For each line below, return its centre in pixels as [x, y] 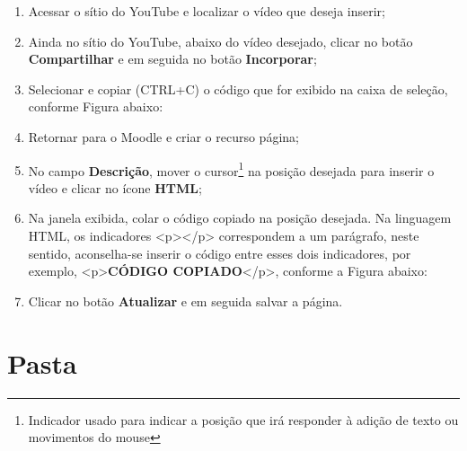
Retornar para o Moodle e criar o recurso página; [163, 136]
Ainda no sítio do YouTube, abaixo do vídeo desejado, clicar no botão [220, 41]
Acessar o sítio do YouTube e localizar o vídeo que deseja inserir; [207, 11]
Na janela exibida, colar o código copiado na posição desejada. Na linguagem [240, 218]
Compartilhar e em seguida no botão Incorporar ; [172, 59]
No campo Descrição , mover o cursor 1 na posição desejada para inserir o [231, 169]
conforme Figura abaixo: [96, 106]
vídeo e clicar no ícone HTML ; [115, 187]
